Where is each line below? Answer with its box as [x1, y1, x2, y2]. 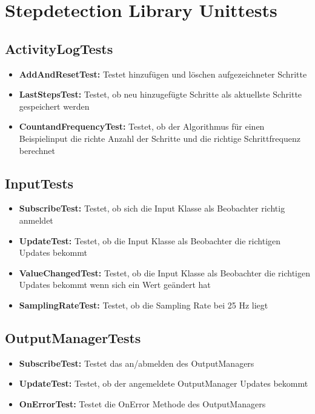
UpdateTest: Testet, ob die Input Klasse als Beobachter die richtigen [19, 234, 281, 247]
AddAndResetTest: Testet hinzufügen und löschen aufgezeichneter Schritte [19, 67, 307, 80]
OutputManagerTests [5, 328, 141, 347]
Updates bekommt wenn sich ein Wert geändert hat [19, 278, 211, 291]
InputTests [5, 173, 74, 192]
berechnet [19, 144, 55, 156]
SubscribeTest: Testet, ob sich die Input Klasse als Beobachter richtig [19, 202, 285, 215]
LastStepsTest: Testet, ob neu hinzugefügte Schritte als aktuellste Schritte [19, 88, 302, 101]
